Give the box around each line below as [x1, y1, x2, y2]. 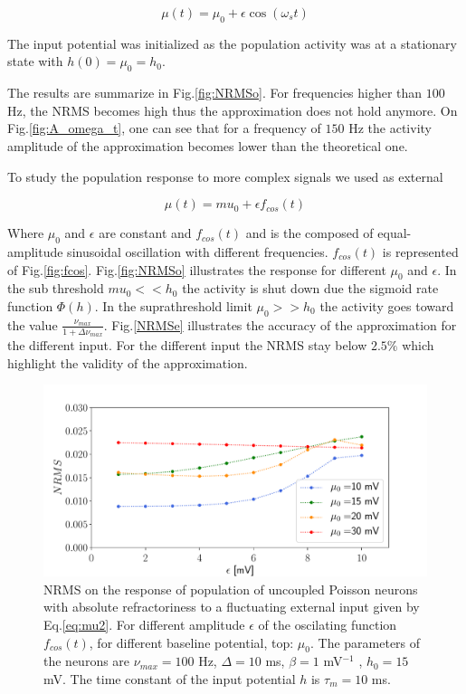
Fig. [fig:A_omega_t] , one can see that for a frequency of [7, 119, 321, 138]
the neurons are [43, 651, 130, 670]
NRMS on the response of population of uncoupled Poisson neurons [43, 579, 418, 598]
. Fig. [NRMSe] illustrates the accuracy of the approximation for [103, 315, 457, 334]
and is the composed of [245, 223, 374, 242]
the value [7, 315, 58, 334]
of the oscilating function [258, 614, 397, 633]
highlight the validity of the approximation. [7, 353, 248, 372]
